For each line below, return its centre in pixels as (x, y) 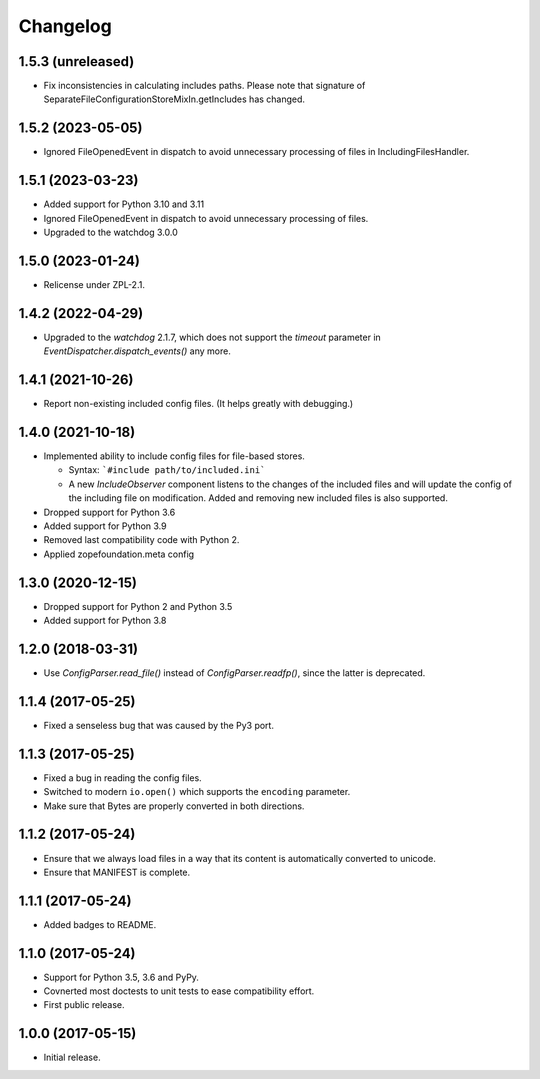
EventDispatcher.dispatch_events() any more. (137, 351)
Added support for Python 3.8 (105, 621)
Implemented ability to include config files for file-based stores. (174, 456)
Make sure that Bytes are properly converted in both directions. (174, 806)
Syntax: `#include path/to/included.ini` (167, 470)
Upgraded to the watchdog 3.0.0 (111, 232)
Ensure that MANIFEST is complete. (117, 872)
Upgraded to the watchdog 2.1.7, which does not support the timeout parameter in (212, 337)
